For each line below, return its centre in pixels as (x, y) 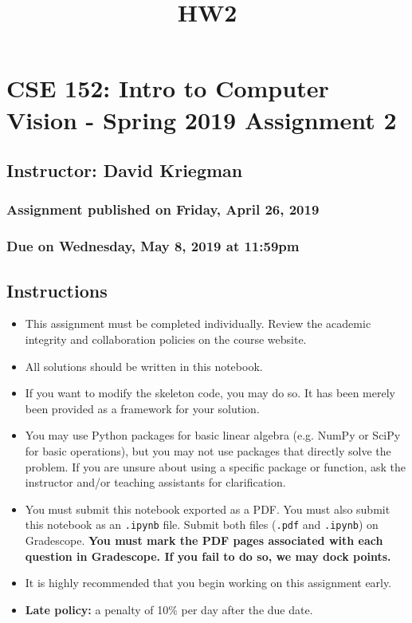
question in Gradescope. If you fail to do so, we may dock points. (208, 556)
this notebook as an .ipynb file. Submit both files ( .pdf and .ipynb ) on (202, 524)
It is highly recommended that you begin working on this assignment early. (208, 583)
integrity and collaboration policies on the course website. (166, 339)
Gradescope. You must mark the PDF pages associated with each (204, 540)
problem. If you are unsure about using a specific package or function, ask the (216, 466)
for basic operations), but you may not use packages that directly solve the (208, 450)
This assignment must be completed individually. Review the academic (198, 323)
